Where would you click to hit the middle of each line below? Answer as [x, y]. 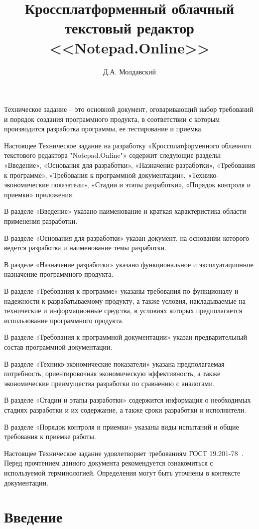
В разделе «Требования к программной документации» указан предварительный [126, 337]
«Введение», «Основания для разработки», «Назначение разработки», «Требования [129, 165]
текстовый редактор [129, 28]
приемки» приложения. [39, 194]
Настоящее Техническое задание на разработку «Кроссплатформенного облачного [128, 145]
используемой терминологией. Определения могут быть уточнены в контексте [122, 472]
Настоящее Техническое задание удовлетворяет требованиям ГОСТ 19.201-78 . [124, 453]
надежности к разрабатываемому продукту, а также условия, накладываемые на [125, 300]
